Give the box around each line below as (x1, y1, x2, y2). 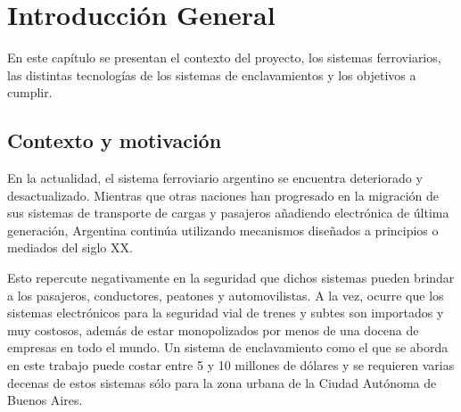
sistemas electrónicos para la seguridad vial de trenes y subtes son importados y (7, 303, 444, 322)
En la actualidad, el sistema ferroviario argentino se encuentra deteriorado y (7, 169, 423, 187)
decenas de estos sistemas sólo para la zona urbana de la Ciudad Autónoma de (7, 373, 437, 391)
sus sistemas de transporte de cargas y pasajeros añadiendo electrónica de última (7, 203, 449, 222)
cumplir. (7, 83, 53, 102)
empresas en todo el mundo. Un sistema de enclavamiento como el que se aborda (7, 338, 449, 357)
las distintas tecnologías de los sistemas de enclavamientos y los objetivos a (7, 65, 416, 84)
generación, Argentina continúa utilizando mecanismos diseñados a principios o (7, 220, 439, 239)
